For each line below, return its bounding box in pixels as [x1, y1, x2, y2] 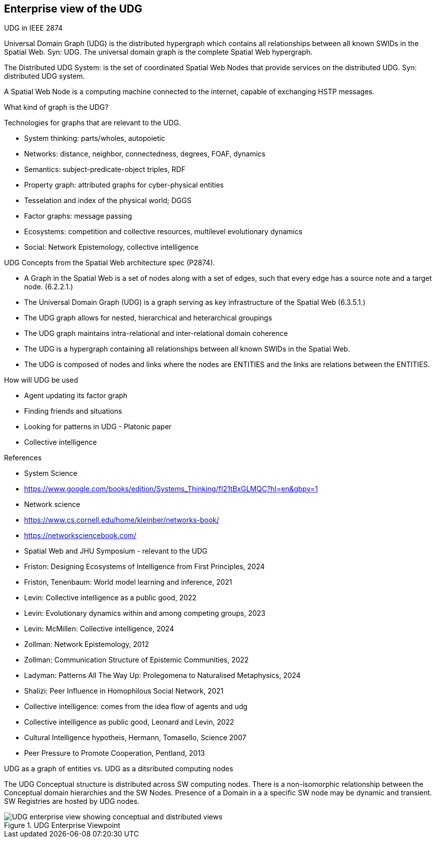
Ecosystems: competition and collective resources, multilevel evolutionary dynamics [24, 227, 303, 236]
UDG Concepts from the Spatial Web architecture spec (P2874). [4, 258, 215, 267]
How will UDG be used [4, 376, 78, 385]
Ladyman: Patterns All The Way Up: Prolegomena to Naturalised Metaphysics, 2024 [24, 671, 301, 680]
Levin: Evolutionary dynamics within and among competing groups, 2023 [24, 609, 265, 618]
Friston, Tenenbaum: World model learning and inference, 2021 [24, 578, 232, 587]
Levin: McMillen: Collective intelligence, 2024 [24, 624, 174, 633]
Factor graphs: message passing [24, 212, 132, 221]
